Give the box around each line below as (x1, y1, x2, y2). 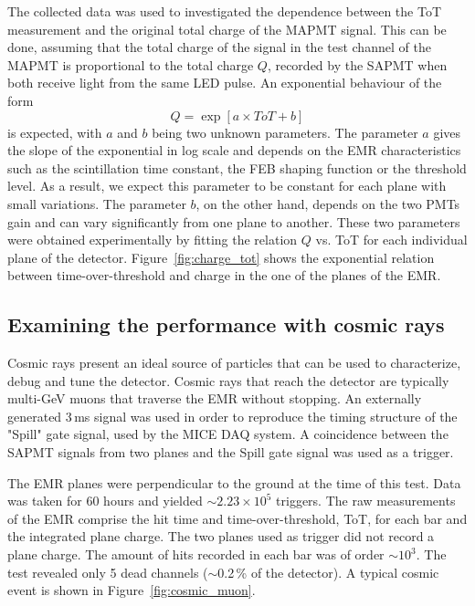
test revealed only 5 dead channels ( (7, 562, 208, 581)
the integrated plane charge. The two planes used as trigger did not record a (7, 527, 435, 546)
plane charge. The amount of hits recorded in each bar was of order (7, 545, 385, 564)
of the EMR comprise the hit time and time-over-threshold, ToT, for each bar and (7, 508, 468, 528)
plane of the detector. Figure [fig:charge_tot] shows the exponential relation (7, 247, 435, 266)
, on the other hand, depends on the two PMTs (195, 193, 460, 213)
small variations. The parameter (7, 193, 186, 213)
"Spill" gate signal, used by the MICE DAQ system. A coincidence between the (7, 424, 449, 444)
